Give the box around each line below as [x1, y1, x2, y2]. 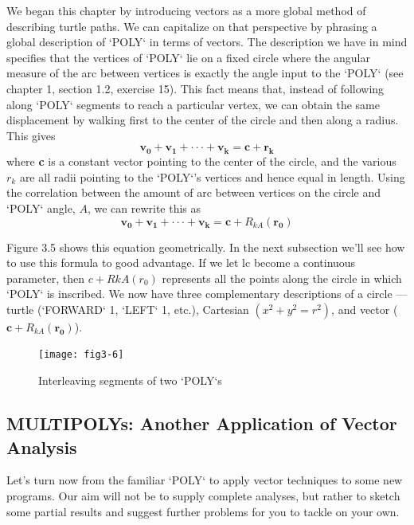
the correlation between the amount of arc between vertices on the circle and [6, 184, 381, 201]
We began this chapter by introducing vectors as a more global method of [6, 2, 366, 18]
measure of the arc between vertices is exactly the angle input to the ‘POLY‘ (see [6, 65, 404, 81]
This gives [6, 127, 56, 143]
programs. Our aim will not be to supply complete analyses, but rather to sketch [6, 487, 400, 503]
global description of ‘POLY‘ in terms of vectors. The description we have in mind [6, 33, 408, 50]
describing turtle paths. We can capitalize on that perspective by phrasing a [6, 18, 377, 34]
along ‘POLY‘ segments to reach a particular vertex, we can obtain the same [6, 96, 380, 112]
